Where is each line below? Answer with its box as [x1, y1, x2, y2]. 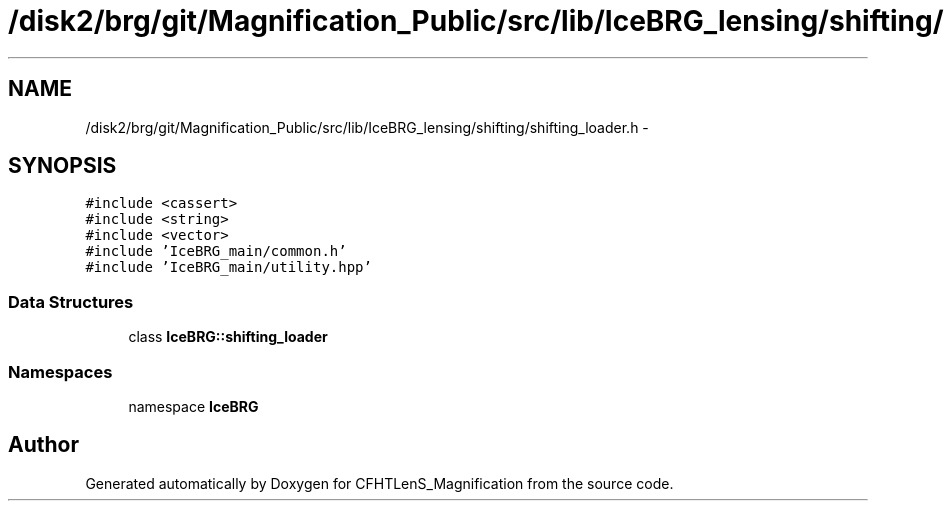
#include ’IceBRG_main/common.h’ [85, 243, 347, 260]
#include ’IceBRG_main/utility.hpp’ [85, 259, 372, 276]
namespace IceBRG [128, 397, 259, 415]
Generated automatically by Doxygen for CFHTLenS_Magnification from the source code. [85, 474, 674, 492]
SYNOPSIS [8, 153, 117, 179]
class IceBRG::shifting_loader [128, 328, 328, 346]
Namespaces [8, 361, 113, 382]
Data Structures [8, 291, 134, 312]
